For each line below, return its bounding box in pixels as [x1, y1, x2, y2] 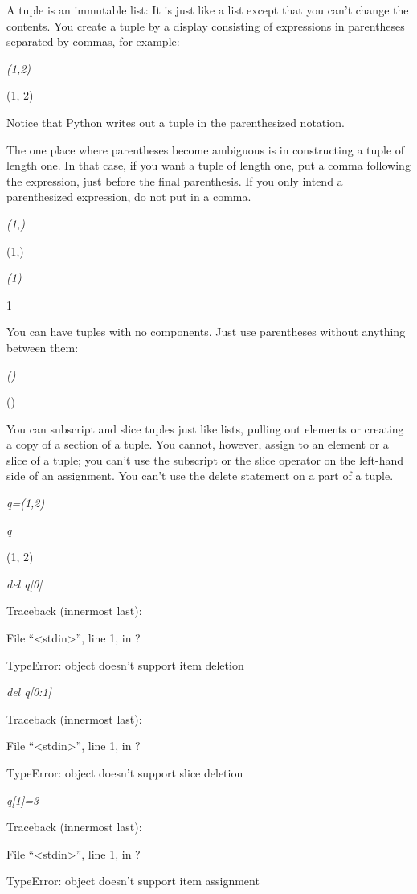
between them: [6, 338, 79, 355]
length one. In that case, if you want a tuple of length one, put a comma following [6, 157, 411, 174]
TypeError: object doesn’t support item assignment [6, 872, 260, 889]
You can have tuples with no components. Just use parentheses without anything [6, 323, 406, 340]
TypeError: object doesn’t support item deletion [6, 656, 244, 673]
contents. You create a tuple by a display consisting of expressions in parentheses [6, 17, 405, 34]
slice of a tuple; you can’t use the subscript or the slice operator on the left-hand [6, 451, 404, 468]
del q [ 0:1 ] [6, 683, 51, 700]
